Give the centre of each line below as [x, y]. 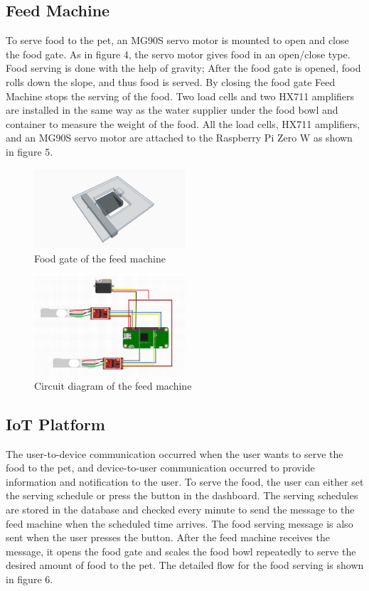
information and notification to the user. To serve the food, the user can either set [185, 481]
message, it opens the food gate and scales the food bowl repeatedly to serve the [181, 551]
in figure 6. [30, 579]
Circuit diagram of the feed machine [113, 385]
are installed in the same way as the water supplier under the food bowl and [172, 110]
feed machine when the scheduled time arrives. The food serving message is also [180, 523]
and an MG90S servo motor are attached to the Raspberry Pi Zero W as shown [179, 138]
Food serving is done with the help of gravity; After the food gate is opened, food [183, 68]
